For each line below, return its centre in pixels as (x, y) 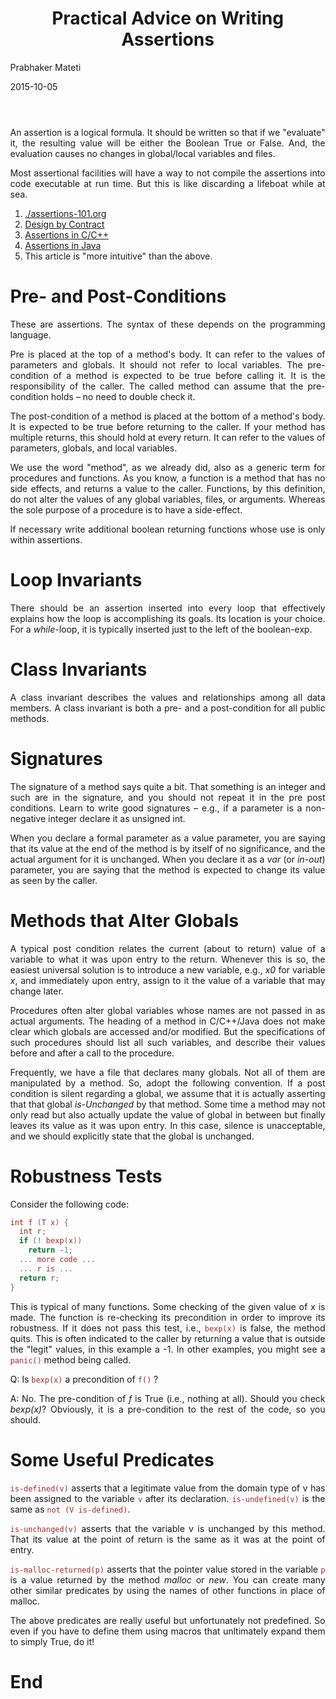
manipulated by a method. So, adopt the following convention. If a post (168, 1083)
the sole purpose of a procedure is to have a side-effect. (126, 509)
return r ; (39, 1278)
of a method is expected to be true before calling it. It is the (189, 375)
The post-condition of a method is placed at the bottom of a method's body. (168, 416)
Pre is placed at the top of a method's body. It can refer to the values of (168, 354)
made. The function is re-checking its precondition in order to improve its (168, 1317)
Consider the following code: (69, 1204)
